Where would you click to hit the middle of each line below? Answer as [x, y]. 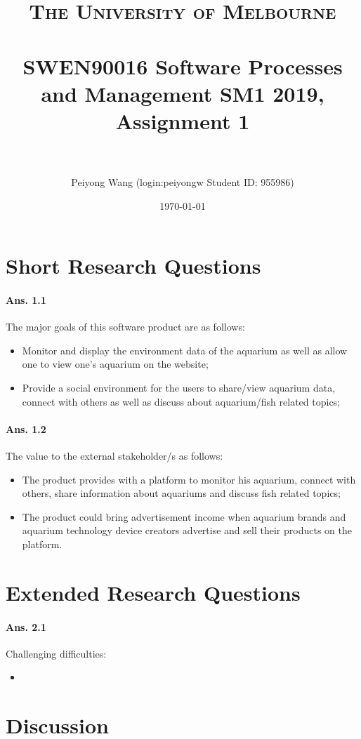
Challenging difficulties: [56, 653]
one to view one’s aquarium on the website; [115, 364]
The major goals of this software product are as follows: [125, 327]
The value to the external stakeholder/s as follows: [114, 455]
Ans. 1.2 [26, 428]
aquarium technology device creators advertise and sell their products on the [187, 530]
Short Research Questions [133, 266]
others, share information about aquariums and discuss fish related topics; [181, 493]
